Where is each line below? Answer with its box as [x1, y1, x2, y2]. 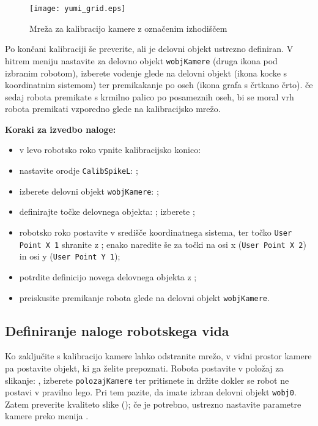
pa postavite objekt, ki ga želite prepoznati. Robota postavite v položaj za [5, 361, 284, 374]
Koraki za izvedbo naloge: [5, 122, 116, 135]
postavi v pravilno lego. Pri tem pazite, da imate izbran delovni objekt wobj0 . [5, 386, 297, 398]
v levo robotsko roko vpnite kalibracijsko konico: [19, 143, 201, 156]
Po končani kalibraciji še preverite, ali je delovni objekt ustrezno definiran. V [5, 42, 294, 55]
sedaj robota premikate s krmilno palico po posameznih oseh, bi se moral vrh [5, 90, 294, 103]
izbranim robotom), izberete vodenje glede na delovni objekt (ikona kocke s [5, 66, 287, 79]
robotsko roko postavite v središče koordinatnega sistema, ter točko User [19, 225, 292, 238]
